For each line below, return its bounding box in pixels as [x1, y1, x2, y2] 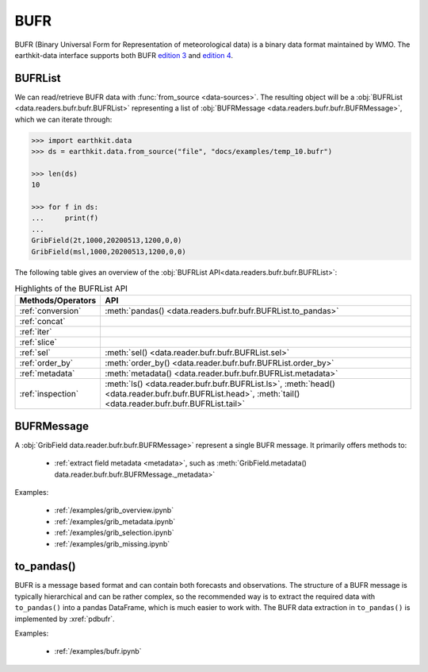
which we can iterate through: [14, 114, 113, 124]
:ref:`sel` [19, 347, 51, 358]
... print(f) [31, 214, 99, 222]
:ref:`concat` [19, 316, 66, 327]
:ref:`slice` [19, 337, 57, 348]
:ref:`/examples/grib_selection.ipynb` [54, 528, 174, 538]
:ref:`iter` [19, 326, 52, 338]
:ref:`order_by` [19, 357, 74, 369]
